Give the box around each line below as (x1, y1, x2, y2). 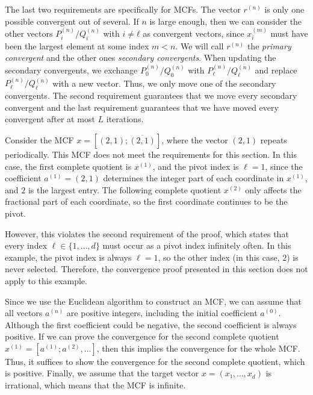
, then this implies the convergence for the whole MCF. (96, 341, 300, 354)
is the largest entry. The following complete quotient (28, 183, 222, 196)
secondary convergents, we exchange (5, 63, 138, 76)
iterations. (106, 113, 144, 125)
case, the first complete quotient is (5, 160, 132, 172)
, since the (265, 160, 303, 172)
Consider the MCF (5, 133, 74, 146)
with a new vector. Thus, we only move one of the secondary (52, 76, 276, 89)
